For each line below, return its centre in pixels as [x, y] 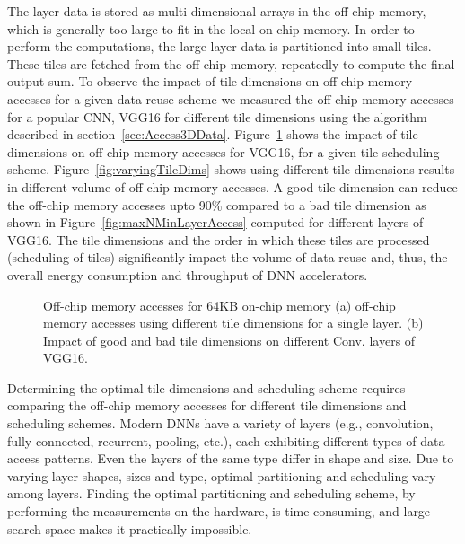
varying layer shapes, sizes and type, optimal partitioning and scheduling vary [222, 475]
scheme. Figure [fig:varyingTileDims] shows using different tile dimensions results [231, 169]
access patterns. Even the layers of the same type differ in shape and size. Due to [231, 458]
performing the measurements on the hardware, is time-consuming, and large [219, 511]
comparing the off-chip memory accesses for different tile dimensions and [207, 405]
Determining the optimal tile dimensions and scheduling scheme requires [206, 387]
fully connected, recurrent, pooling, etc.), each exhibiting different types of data [226, 440]
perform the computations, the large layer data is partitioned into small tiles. [219, 46]
